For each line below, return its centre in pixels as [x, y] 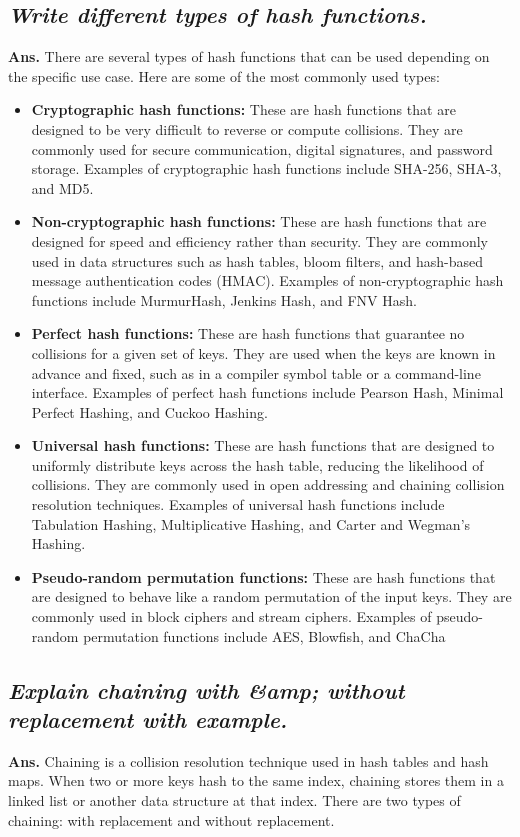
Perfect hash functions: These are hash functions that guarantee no [248, 333]
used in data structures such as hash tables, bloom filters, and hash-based [257, 260]
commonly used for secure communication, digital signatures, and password [262, 148]
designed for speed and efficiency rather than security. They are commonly [259, 240]
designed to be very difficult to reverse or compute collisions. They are [247, 128]
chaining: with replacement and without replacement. [171, 819]
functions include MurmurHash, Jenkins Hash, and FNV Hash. [224, 299]
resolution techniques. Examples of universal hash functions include [238, 504]
